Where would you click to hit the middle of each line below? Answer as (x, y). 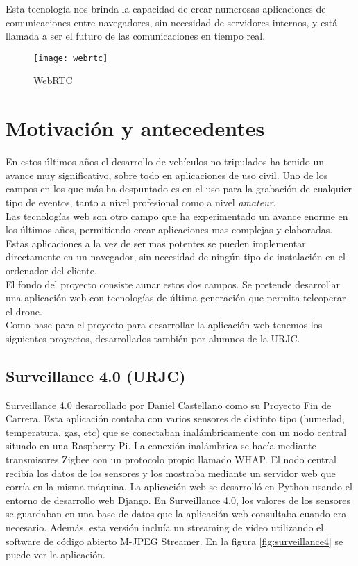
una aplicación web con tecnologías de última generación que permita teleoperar (176, 298)
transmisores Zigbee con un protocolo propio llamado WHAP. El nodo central (171, 459)
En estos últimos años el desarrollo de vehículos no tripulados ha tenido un (165, 161)
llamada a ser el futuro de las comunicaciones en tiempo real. (136, 36)
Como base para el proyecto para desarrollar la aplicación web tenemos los (164, 325)
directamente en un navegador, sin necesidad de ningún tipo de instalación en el (176, 257)
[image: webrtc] (71, 58)
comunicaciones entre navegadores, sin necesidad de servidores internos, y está (172, 22)
